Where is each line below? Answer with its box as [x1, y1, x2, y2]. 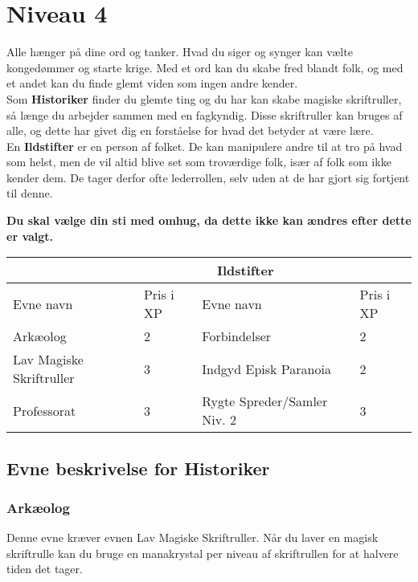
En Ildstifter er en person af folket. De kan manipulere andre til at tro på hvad [6, 137, 403, 154]
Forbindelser [202, 327, 272, 346]
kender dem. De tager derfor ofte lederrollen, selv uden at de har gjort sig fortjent [6, 169, 410, 185]
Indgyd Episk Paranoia [202, 359, 331, 378]
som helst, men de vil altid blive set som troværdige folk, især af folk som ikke [6, 153, 391, 170]
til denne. [6, 185, 53, 201]
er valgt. [6, 227, 54, 244]
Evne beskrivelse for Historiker [6, 455, 270, 480]
